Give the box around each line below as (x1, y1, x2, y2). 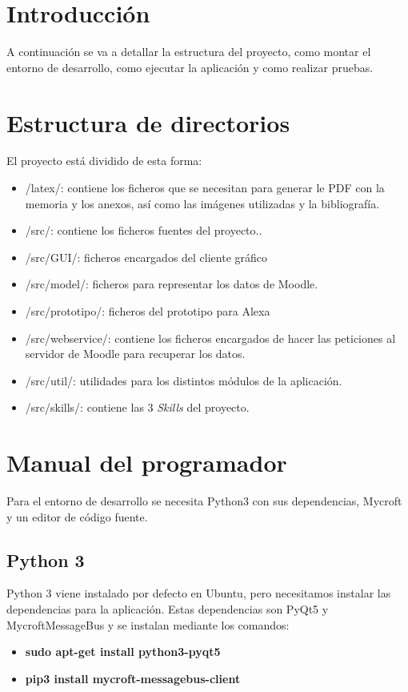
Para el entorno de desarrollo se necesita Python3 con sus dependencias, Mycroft (6, 493, 402, 509)
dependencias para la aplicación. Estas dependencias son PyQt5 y (6, 601, 329, 618)
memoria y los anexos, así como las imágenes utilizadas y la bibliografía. (25, 195, 380, 211)
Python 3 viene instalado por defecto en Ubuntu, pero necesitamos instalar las (6, 585, 391, 601)
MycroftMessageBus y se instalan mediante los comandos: (6, 616, 290, 633)
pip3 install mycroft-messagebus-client (25, 670, 241, 686)
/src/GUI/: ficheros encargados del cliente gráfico (25, 248, 268, 265)
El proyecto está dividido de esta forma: (6, 152, 202, 169)
